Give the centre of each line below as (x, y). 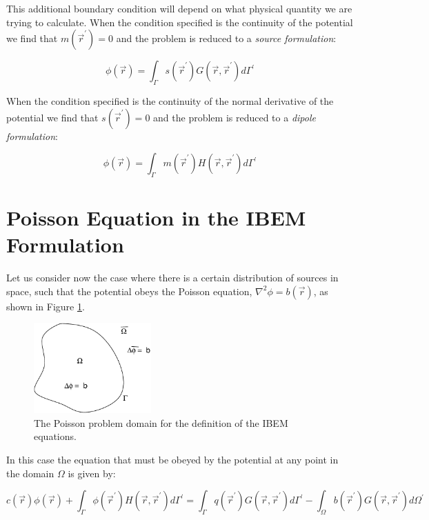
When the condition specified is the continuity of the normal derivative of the (170, 100)
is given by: (92, 473)
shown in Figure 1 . (46, 306)
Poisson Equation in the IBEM (156, 218)
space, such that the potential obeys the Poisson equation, (129, 291)
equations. (55, 436)
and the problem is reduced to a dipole (235, 117)
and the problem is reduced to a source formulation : (226, 38)
